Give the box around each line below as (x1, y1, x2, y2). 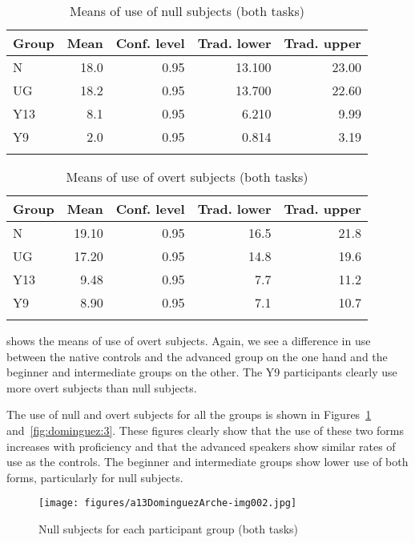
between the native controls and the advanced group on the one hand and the (6, 348, 388, 364)
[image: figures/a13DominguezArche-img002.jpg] (38, 497, 297, 509)
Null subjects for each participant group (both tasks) (38, 521, 299, 537)
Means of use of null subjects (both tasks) (69, 2, 304, 20)
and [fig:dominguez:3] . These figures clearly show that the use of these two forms (6, 421, 405, 438)
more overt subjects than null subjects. (6, 379, 197, 396)
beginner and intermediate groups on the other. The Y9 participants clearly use (6, 364, 397, 380)
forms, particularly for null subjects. (6, 469, 183, 485)
